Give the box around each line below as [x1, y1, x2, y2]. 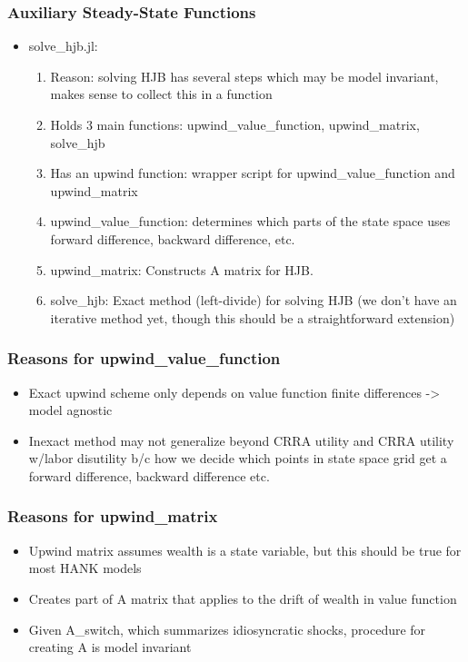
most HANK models [28, 558, 142, 578]
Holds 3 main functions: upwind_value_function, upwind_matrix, [50, 115, 420, 133]
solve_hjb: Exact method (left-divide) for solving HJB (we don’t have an [50, 291, 457, 310]
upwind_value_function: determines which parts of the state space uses [50, 212, 451, 231]
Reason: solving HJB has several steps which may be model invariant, [50, 66, 439, 85]
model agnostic [28, 400, 113, 420]
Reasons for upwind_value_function [7, 347, 281, 370]
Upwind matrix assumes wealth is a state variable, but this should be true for [28, 540, 462, 559]
